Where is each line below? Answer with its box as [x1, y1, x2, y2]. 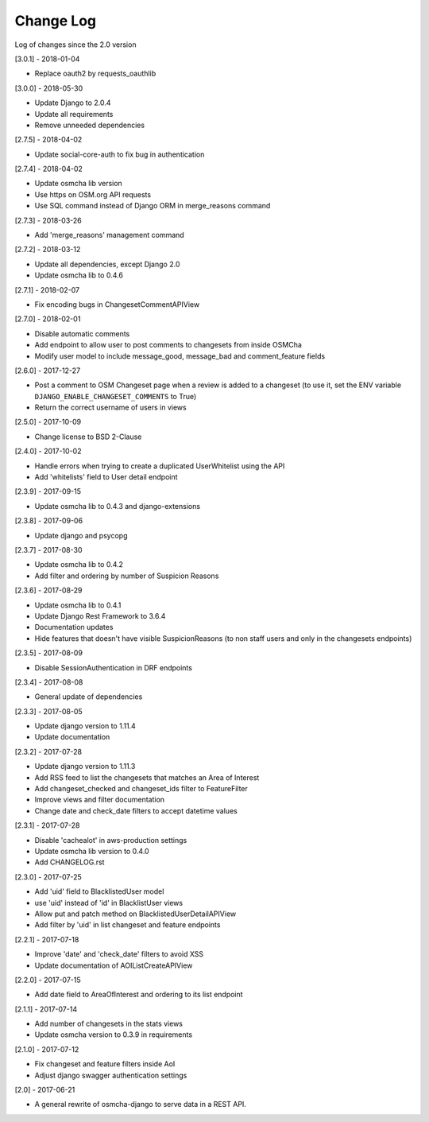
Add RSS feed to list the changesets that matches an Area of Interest [34, 772, 260, 782]
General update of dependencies [34, 692, 143, 701]
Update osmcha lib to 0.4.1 [34, 600, 122, 610]
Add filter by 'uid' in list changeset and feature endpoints [34, 920, 221, 930]
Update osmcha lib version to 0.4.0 [34, 846, 150, 856]
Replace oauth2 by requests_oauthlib [34, 68, 157, 79]
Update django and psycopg [34, 530, 128, 540]
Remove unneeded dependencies [34, 120, 145, 130]
